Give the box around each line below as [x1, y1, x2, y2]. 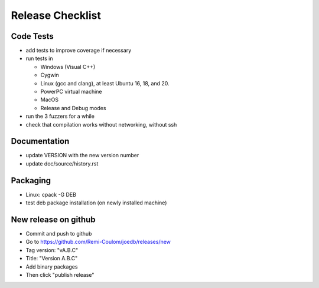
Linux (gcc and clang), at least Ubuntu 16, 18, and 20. [40, 80, 170, 87]
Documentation [11, 136, 70, 147]
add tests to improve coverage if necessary [25, 47, 132, 54]
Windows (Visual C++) [40, 63, 96, 70]
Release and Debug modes [40, 104, 106, 111]
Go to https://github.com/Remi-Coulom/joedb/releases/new [25, 239, 171, 246]
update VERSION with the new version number [25, 152, 139, 159]
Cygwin [40, 71, 59, 79]
